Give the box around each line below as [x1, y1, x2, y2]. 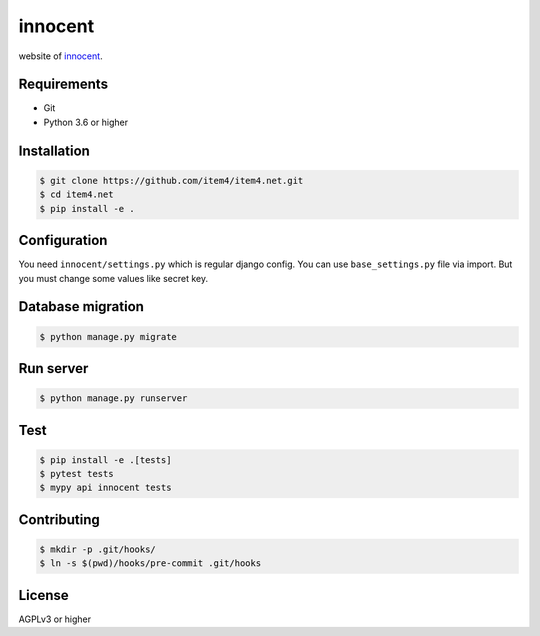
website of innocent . [18, 50, 104, 62]
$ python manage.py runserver [39, 393, 188, 404]
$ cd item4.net [39, 189, 114, 200]
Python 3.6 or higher [43, 116, 129, 128]
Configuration [18, 232, 108, 249]
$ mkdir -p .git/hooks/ [39, 544, 157, 555]
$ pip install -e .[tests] [39, 454, 172, 465]
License [18, 586, 69, 604]
